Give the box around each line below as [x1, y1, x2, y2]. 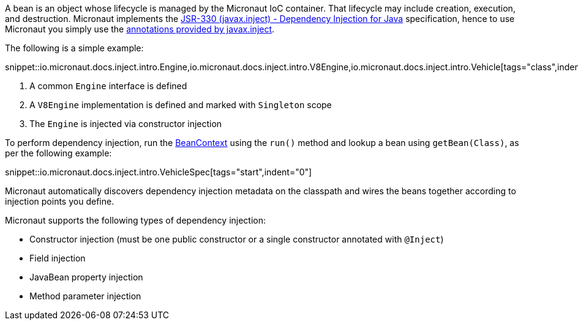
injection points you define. [5, 196, 114, 206]
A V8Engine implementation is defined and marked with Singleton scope [29, 100, 332, 110]
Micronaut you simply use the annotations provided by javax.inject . [5, 24, 275, 34]
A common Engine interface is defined [29, 81, 187, 91]
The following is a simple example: [5, 43, 144, 53]
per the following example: [5, 148, 112, 158]
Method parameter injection [29, 291, 141, 301]
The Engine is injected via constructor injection [29, 119, 222, 129]
